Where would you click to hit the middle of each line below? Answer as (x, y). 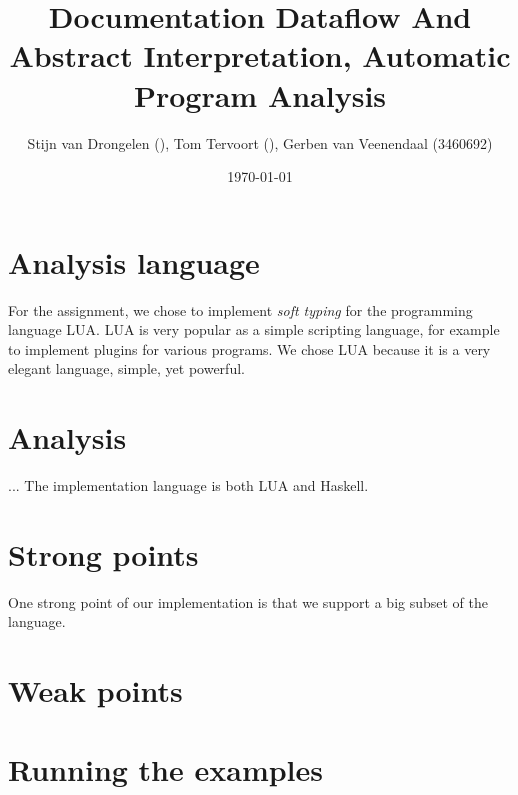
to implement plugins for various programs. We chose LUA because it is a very (249, 348)
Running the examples (166, 768)
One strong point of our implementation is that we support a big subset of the (248, 601)
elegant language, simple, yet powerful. (126, 368)
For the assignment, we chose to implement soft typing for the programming (240, 309)
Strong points (103, 553)
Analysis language (134, 261)
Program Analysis (260, 94)
